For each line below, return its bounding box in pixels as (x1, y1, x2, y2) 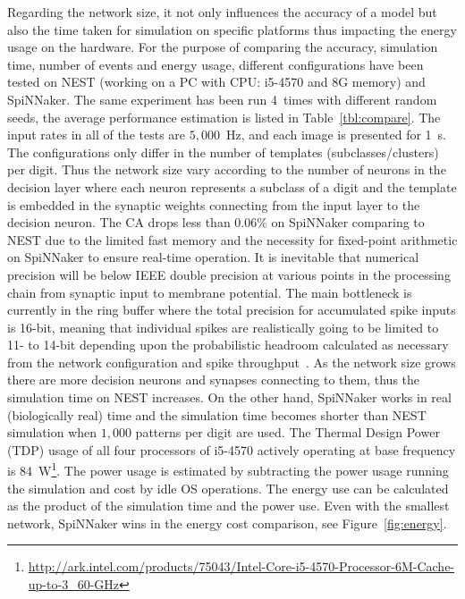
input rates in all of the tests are (7, 125, 186, 144)
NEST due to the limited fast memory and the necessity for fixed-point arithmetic (7, 230, 458, 249)
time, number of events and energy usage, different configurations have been (7, 55, 424, 73)
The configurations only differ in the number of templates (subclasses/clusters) (7, 142, 439, 161)
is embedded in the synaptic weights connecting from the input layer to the (7, 195, 420, 214)
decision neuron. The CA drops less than (7, 213, 231, 232)
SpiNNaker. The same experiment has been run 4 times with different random (7, 89, 437, 108)
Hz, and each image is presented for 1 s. (225, 125, 446, 144)
